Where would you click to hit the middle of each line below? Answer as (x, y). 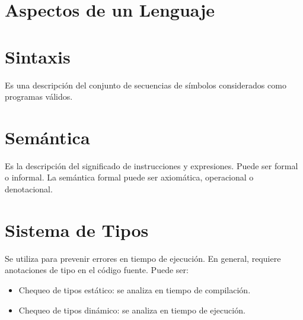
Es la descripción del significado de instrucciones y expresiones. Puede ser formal (151, 165)
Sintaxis (38, 56)
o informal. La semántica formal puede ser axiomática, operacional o (129, 177)
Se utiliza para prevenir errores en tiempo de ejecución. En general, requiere (143, 258)
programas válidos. (39, 96)
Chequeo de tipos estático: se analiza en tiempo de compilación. (135, 289)
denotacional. (29, 189)
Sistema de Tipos (77, 229)
